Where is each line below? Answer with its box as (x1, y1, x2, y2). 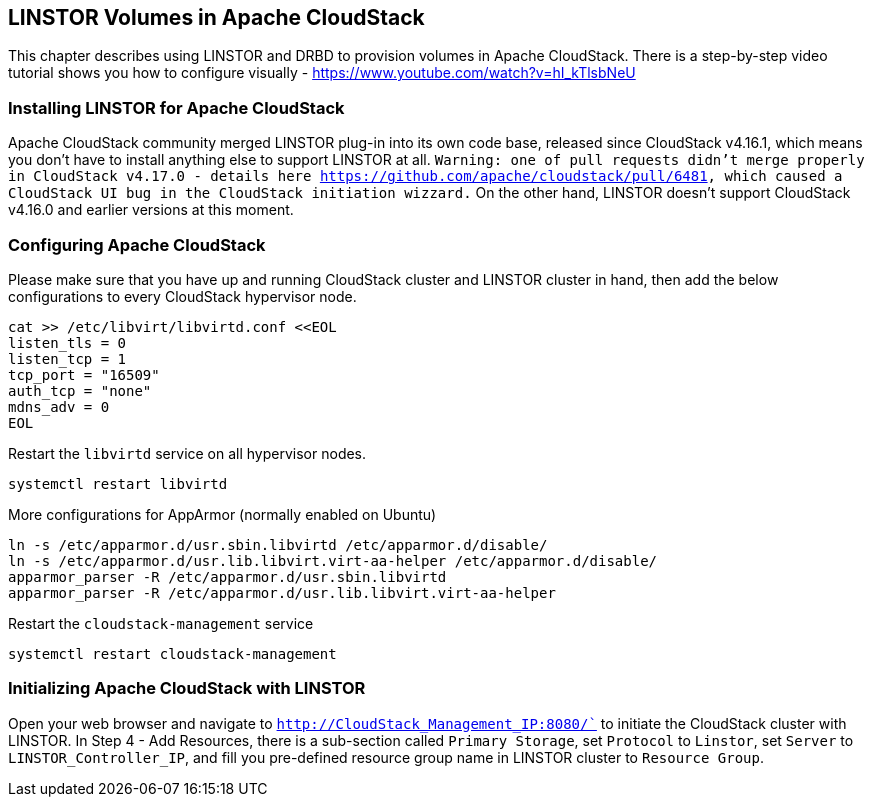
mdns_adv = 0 (8, 398, 110, 415)
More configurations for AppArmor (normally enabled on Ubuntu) (8, 505, 437, 523)
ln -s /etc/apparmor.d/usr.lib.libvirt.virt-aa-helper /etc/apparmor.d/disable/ (8, 552, 658, 569)
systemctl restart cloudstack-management (8, 645, 337, 662)
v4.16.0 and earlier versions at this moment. (8, 201, 294, 219)
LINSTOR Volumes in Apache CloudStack (8, 5, 425, 30)
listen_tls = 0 (8, 334, 127, 351)
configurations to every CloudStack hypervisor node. (8, 287, 357, 305)
